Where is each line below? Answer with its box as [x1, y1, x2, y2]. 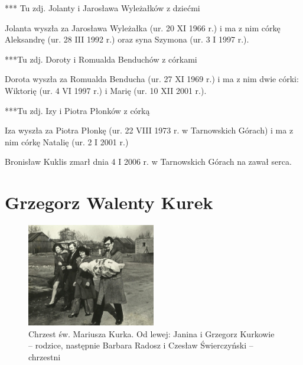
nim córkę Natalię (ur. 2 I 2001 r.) [5, 135, 129, 148]
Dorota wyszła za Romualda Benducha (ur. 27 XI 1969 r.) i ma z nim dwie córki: [5, 73, 299, 85]
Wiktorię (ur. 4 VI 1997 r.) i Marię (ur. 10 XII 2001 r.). [5, 84, 207, 96]
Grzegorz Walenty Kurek [5, 190, 213, 214]
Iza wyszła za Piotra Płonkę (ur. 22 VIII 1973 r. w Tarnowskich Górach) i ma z [5, 124, 294, 136]
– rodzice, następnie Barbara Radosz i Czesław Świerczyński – [28, 339, 253, 351]
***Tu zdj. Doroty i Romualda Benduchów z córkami [5, 53, 197, 65]
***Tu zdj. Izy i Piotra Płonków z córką [5, 104, 150, 116]
